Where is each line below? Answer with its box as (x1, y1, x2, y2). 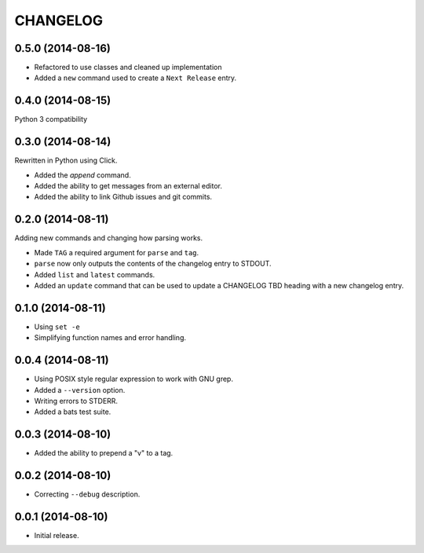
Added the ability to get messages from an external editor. (34, 181, 223, 191)
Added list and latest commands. (34, 269, 155, 279)
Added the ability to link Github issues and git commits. (34, 192, 212, 202)
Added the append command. (34, 170, 131, 180)
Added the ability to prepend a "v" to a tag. (34, 449, 174, 458)
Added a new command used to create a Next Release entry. (34, 73, 237, 82)
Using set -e (34, 322, 80, 331)
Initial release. (34, 531, 79, 540)
